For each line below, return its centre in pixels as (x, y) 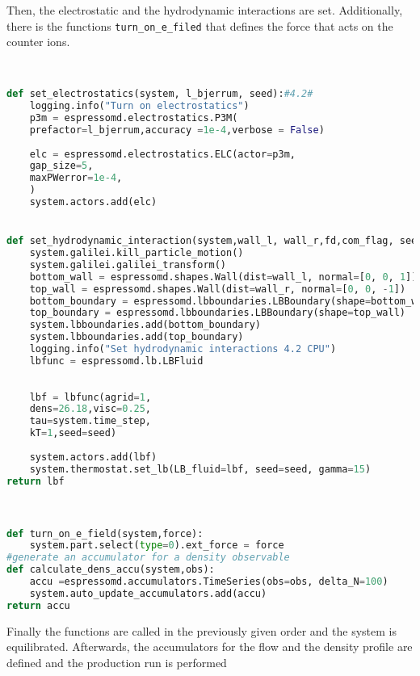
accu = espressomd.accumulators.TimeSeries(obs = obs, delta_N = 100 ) (209, 582)
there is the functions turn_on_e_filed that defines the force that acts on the (200, 25)
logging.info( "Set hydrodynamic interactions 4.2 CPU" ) (183, 349)
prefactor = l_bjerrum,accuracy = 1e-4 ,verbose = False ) (177, 130)
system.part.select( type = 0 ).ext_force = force (157, 546)
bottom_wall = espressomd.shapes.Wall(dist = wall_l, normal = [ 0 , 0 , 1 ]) (223, 277)
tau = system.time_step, (90, 421)
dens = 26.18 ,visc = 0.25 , (90, 409)
